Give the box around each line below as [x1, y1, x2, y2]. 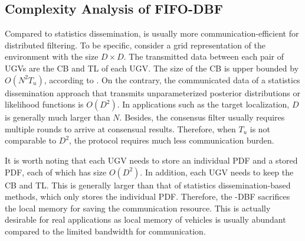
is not [250, 122, 271, 135]
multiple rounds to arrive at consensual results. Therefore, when [5, 122, 236, 135]
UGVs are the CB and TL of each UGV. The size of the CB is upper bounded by [5, 61, 299, 74]
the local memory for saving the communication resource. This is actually [5, 201, 271, 214]
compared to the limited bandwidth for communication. [5, 224, 206, 237]
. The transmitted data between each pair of [123, 50, 284, 63]
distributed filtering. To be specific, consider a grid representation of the [5, 38, 265, 51]
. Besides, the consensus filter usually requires [119, 111, 285, 123]
